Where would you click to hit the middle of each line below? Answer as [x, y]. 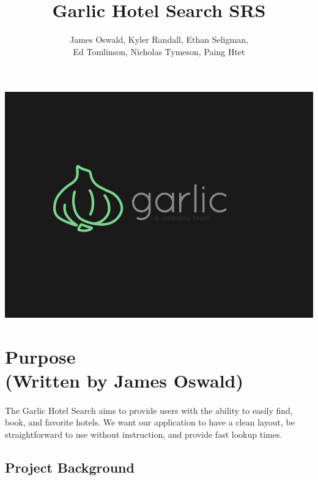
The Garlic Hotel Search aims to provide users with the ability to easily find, [149, 410]
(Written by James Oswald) [124, 380]
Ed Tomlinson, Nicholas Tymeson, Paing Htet [159, 51]
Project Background [70, 467]
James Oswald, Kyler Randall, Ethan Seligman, [159, 39]
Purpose [40, 356]
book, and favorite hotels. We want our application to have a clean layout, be [150, 422]
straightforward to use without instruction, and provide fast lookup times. [144, 434]
